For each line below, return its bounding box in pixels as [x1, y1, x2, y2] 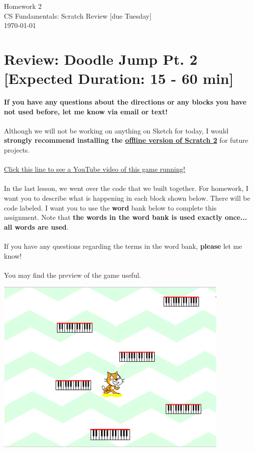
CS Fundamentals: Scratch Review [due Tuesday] [4, 10, 152, 21]
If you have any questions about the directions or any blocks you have [4, 97, 247, 107]
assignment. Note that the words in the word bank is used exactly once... [4, 212, 247, 222]
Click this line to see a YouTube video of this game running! [4, 164, 185, 174]
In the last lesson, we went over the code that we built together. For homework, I [4, 183, 249, 193]
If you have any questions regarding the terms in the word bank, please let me [4, 241, 242, 251]
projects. [4, 145, 30, 155]
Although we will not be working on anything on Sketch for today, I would [4, 125, 229, 135]
